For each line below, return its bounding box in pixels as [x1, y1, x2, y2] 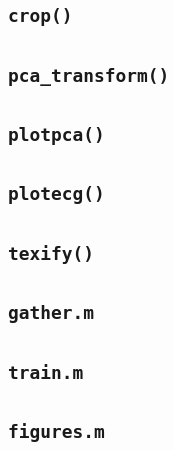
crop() [8, 5, 73, 27]
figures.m [8, 420, 105, 442]
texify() [8, 242, 94, 264]
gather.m [8, 302, 94, 324]
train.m [8, 361, 84, 383]
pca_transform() [8, 64, 170, 86]
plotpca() [8, 124, 105, 146]
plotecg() [8, 183, 105, 205]
